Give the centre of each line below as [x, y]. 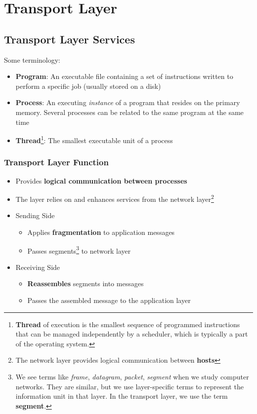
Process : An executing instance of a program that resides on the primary [128, 102]
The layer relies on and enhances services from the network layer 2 [115, 198]
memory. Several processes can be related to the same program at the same [129, 112]
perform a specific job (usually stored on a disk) [88, 86]
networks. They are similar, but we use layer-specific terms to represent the [129, 386]
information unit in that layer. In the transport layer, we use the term [122, 396]
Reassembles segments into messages [86, 283]
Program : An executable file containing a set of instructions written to [124, 76]
